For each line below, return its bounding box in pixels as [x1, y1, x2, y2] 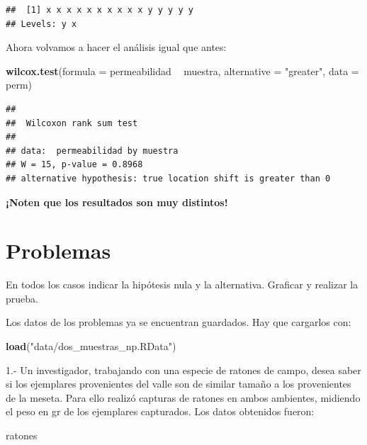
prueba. [6, 291, 38, 305]
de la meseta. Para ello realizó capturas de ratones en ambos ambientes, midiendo [6, 390, 361, 405]
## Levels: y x [6, 18, 77, 29]
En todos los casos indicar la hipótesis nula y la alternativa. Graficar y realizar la [6, 277, 358, 292]
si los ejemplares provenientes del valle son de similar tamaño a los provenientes [6, 376, 351, 391]
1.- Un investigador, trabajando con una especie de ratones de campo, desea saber [6, 362, 361, 377]
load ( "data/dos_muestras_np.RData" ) [6, 339, 176, 354]
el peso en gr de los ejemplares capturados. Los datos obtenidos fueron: [6, 404, 315, 419]
